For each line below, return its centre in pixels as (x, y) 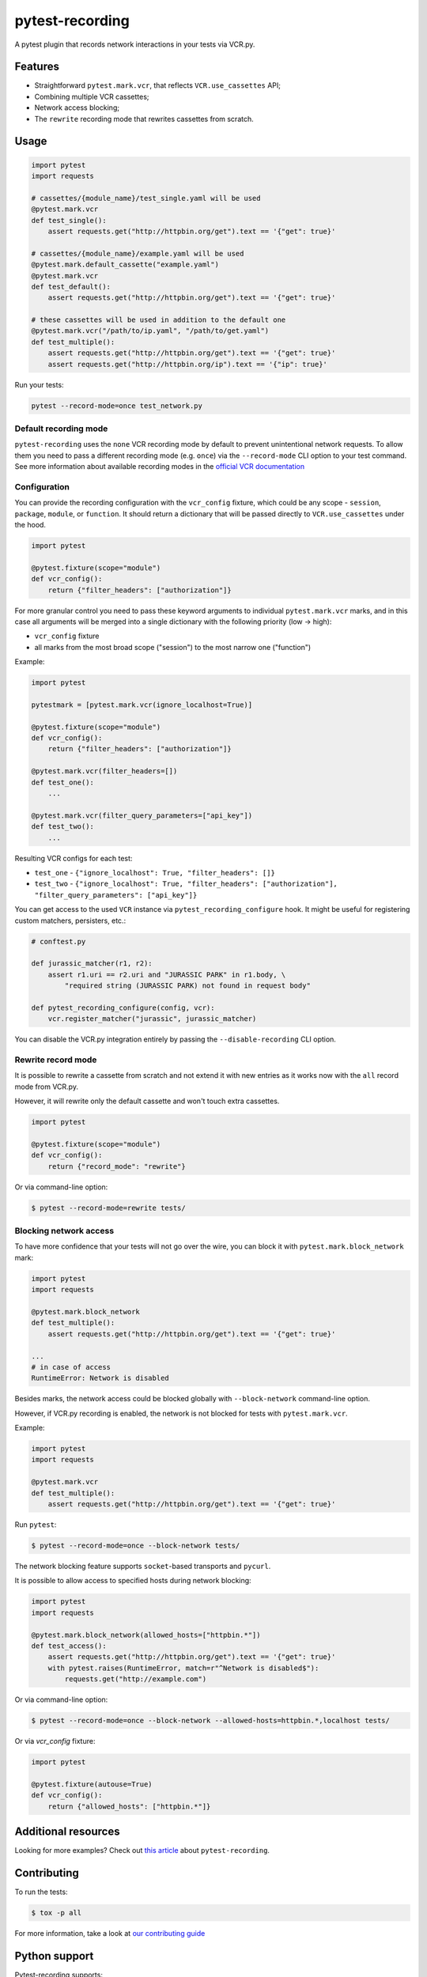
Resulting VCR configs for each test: (74, 858)
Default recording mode (61, 429)
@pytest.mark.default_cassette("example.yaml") (125, 265)
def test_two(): (63, 827)
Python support (54, 1956)
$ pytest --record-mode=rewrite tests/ (108, 1208)
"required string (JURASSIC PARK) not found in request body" (188, 986)
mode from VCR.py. (47, 1087)
